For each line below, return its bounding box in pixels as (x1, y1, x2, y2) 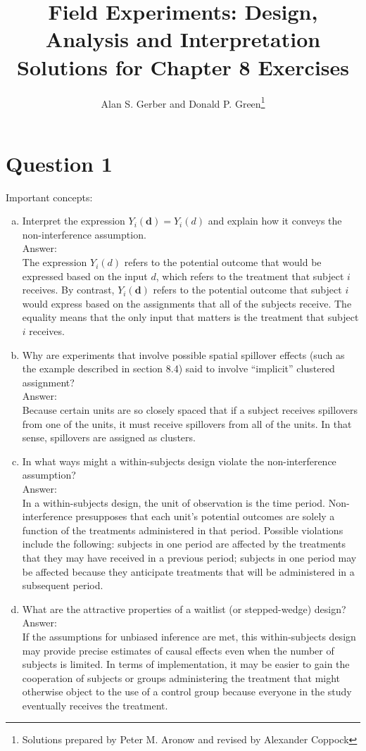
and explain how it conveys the (208, 213, 342, 228)
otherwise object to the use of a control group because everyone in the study (22, 684, 352, 699)
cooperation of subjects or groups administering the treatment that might (22, 670, 341, 685)
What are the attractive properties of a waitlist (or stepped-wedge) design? (22, 601, 346, 616)
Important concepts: (6, 189, 93, 204)
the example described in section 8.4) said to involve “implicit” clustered (22, 361, 335, 376)
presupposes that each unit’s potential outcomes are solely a (75, 509, 335, 524)
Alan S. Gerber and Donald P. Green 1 (101, 94, 265, 111)
